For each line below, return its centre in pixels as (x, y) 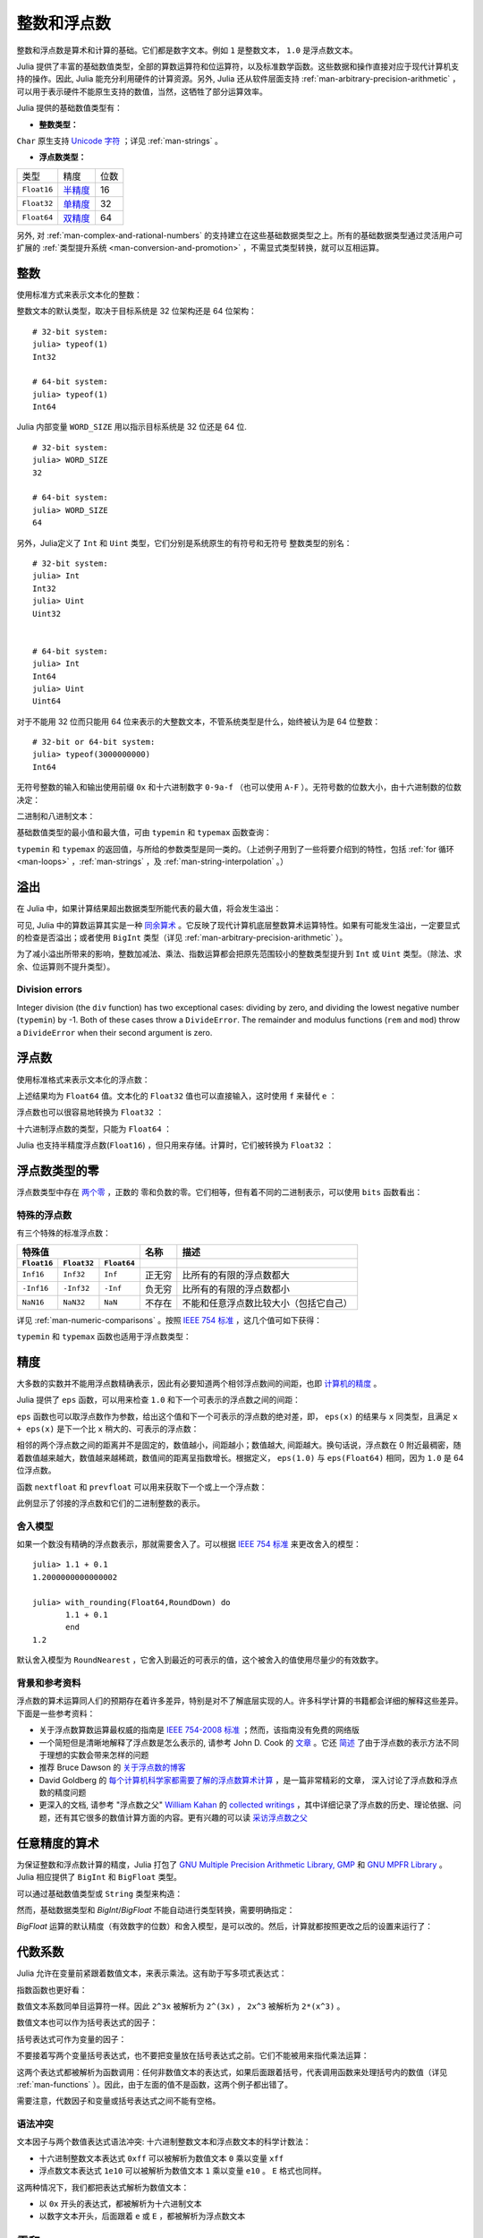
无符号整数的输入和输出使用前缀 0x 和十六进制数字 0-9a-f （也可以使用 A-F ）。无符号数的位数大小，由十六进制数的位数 (239, 787)
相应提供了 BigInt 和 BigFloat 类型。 (109, 1877)
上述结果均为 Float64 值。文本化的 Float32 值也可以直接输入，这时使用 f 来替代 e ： (177, 1096)
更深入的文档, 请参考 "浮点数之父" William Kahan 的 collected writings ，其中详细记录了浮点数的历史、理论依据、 (246, 1805)
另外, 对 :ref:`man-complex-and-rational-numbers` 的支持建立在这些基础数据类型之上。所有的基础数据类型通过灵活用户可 (240, 235)
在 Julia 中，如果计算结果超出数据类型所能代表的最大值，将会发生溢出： (149, 909)
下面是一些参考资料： (56, 1713)
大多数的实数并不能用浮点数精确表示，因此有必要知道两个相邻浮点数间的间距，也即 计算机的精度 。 (199, 1383)
